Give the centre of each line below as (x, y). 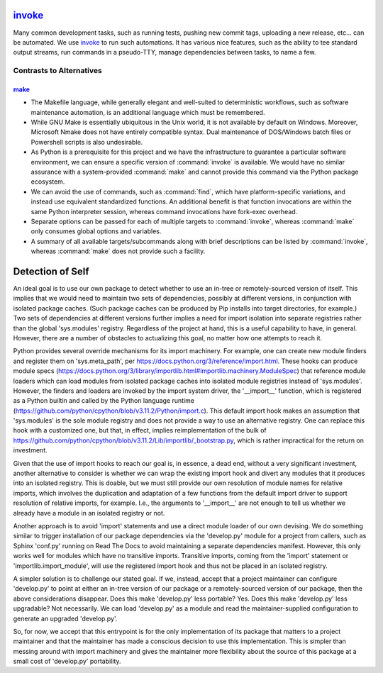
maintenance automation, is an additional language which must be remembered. (148, 112)
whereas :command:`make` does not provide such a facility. (118, 251)
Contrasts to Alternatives (57, 71)
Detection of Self (51, 271)
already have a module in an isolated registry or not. (89, 513)
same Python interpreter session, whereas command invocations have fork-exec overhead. (164, 211)
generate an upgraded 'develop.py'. (65, 618)
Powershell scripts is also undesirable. (87, 142)
